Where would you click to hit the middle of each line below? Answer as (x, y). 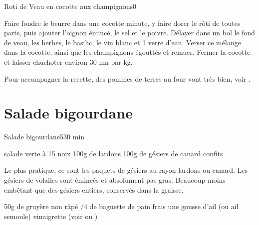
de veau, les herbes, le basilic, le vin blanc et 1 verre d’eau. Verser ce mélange (123, 42)
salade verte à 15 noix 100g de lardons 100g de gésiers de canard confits (114, 153)
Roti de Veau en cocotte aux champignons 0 (70, 6)
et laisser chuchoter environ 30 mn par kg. (68, 61)
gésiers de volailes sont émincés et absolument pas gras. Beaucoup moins (115, 180)
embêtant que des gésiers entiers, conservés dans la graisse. (94, 189)
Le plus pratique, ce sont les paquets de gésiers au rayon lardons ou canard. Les (126, 170)
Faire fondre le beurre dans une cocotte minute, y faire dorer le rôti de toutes (122, 23)
